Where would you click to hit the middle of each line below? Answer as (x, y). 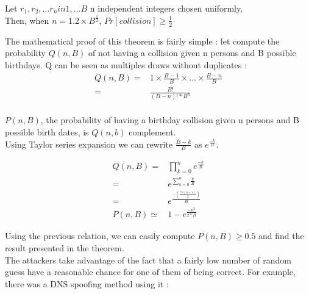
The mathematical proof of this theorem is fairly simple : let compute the (142, 41)
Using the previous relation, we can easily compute (100, 236)
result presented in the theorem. (65, 248)
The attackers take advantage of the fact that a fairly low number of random (148, 260)
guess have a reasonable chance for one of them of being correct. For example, (150, 272)
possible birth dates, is (47, 132)
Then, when (27, 20)
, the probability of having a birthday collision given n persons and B (170, 120)
